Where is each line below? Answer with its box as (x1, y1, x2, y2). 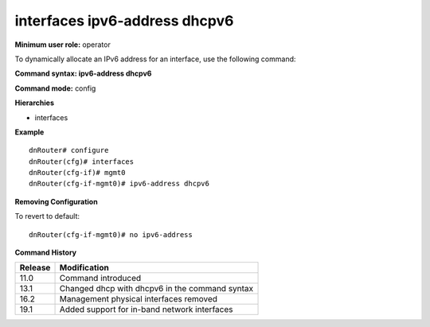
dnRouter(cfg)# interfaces (29, 157, 135, 166)
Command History (14, 247, 77, 258)
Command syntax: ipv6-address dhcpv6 (14, 68, 152, 79)
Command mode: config (14, 84, 96, 93)
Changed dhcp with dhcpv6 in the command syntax (59, 283, 254, 294)
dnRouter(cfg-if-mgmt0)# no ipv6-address (29, 230, 193, 239)
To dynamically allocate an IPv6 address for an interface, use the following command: (14, 54, 296, 64)
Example (14, 127, 45, 137)
